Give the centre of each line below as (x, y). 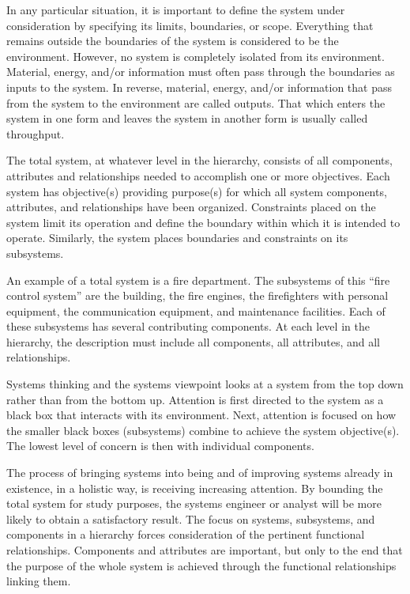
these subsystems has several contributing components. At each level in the (188, 326)
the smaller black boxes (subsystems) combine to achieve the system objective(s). (203, 430)
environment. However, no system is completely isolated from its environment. (196, 56)
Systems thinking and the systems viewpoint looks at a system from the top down (205, 384)
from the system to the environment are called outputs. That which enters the (196, 102)
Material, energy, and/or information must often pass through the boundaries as (201, 72)
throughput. (36, 133)
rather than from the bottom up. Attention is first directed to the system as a (195, 399)
